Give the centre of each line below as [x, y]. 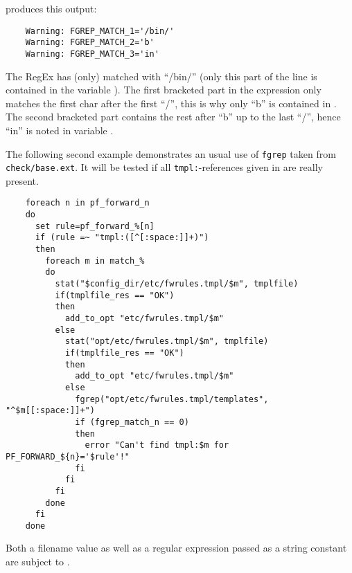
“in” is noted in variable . [60, 130]
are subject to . [38, 562]
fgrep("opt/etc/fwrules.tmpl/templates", [172, 399]
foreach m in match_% [95, 261]
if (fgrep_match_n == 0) [132, 422]
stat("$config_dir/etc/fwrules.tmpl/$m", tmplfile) [177, 284]
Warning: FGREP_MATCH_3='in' [92, 54]
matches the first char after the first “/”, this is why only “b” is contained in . [171, 103]
